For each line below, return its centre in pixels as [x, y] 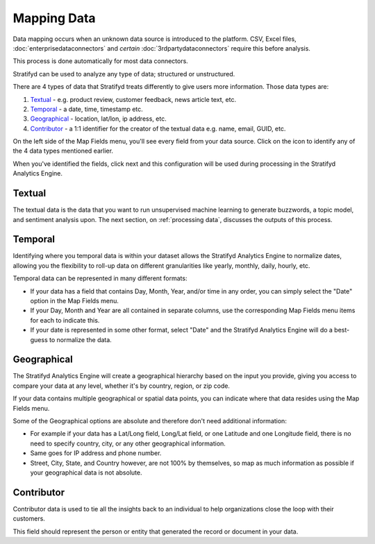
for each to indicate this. [65, 320]
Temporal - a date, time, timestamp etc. [87, 109]
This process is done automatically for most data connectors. [101, 61]
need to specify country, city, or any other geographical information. [128, 443]
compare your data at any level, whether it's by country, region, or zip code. [122, 386]
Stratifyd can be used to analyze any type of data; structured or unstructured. [124, 74]
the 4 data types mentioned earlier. [63, 151]
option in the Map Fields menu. [75, 301]
